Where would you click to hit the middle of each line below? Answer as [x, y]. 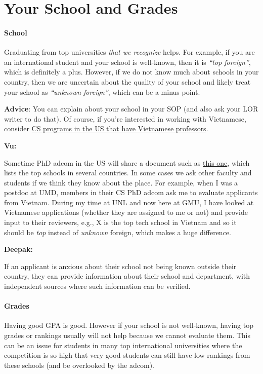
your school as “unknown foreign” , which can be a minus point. [102, 91]
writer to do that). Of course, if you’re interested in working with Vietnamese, [125, 118]
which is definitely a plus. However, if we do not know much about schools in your [131, 72]
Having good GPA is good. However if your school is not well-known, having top [129, 325]
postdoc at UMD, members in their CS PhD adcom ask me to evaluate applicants [131, 192]
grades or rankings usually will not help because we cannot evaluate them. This [127, 335]
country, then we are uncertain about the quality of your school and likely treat [127, 81]
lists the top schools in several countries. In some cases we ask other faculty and [128, 173]
